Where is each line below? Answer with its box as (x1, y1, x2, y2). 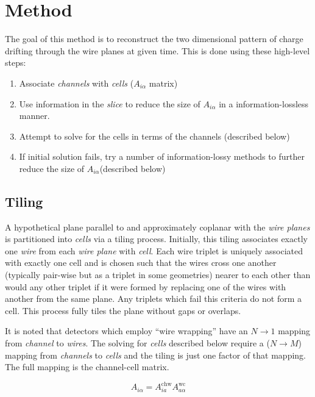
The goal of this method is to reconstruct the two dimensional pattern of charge (5, 32, 303, 45)
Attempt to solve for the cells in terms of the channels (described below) (19, 129, 290, 142)
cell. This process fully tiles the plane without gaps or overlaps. (5, 304, 241, 317)
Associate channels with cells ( (19, 76, 134, 89)
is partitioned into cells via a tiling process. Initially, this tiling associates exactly (5, 232, 308, 245)
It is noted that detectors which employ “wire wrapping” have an (5, 324, 248, 337)
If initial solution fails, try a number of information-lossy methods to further (19, 150, 305, 163)
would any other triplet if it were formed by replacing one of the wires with (5, 280, 286, 293)
